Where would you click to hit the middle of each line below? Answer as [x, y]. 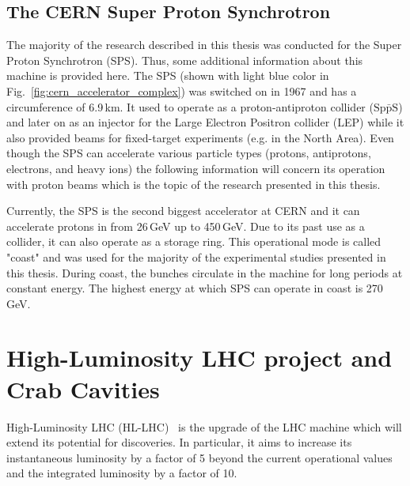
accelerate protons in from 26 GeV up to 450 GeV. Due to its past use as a [186, 226]
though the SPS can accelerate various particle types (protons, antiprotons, [189, 153]
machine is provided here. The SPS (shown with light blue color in [168, 75]
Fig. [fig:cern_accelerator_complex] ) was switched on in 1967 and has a [182, 90]
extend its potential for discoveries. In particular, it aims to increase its [179, 442]
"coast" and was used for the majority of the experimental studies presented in [196, 256]
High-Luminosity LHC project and [199, 358]
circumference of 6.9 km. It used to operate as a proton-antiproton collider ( [190, 106]
